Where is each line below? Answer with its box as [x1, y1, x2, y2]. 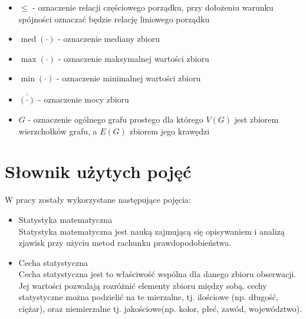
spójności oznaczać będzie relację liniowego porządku [18, 12, 210, 25]
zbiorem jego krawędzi [129, 124, 210, 137]
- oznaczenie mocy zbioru [38, 93, 129, 106]
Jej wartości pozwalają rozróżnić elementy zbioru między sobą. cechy [18, 279, 267, 291]
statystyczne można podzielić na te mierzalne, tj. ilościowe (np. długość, [18, 291, 278, 303]
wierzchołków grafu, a [18, 124, 97, 137]
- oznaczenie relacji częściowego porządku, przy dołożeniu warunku [32, 1, 274, 13]
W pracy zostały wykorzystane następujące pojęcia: [5, 193, 191, 206]
